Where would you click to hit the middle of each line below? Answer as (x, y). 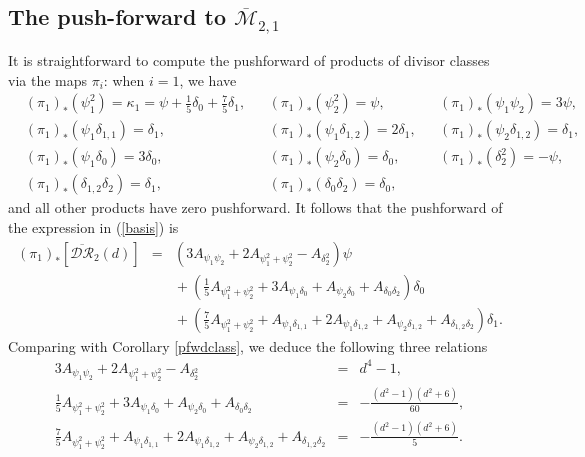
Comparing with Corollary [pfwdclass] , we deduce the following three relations (248, 345)
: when (124, 79)
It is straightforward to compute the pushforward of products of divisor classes (249, 59)
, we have (208, 79)
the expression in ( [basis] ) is (93, 226)
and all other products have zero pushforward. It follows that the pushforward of (255, 207)
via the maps (48, 79)
